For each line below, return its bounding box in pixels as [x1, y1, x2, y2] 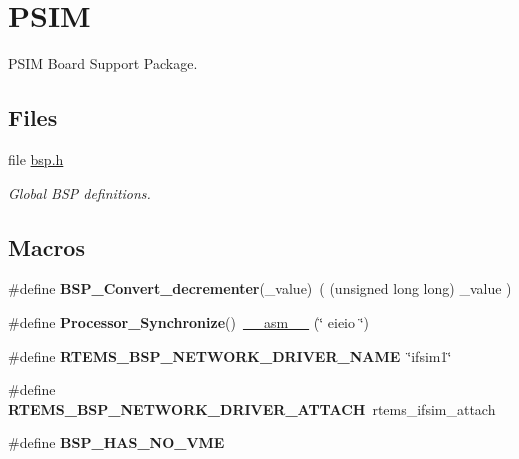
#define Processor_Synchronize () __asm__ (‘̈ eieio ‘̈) [8, 311, 369, 332]
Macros [8, 231, 85, 262]
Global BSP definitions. [8, 182, 151, 203]
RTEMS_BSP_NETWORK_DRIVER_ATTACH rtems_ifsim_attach [8, 398, 496, 419]
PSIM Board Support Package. [8, 53, 198, 74]
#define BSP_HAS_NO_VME [8, 432, 225, 453]
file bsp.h [8, 148, 64, 169]
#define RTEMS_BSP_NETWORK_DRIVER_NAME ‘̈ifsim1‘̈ [8, 345, 452, 366]
